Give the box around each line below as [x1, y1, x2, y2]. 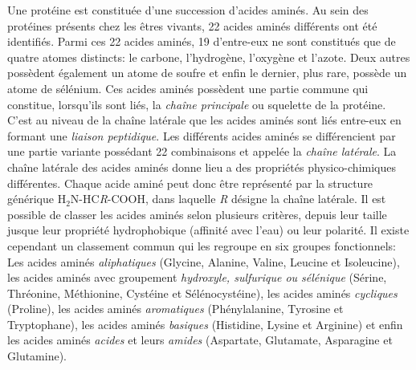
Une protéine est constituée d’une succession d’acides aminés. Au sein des [7, 2, 369, 18]
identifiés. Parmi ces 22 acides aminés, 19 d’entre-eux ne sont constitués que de [7, 33, 396, 50]
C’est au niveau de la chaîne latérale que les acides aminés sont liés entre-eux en [7, 112, 402, 128]
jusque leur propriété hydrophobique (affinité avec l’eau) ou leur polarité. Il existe [7, 222, 410, 238]
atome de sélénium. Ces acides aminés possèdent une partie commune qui [7, 79, 369, 96]
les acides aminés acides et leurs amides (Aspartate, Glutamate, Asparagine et [7, 331, 393, 348]
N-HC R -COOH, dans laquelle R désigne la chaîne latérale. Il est [70, 190, 386, 207]
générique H [7, 190, 67, 207]
